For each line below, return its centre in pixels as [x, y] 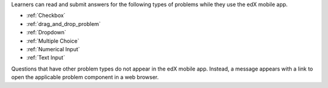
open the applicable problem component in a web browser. [85, 77]
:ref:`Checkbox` [46, 16]
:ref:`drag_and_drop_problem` [64, 24]
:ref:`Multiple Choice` [53, 41]
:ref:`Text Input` [46, 58]
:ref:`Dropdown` [46, 33]
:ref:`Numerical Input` [53, 49]
